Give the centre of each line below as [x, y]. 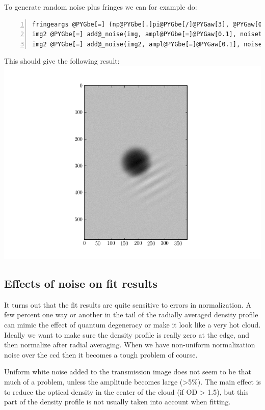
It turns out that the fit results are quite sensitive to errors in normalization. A [128, 304]
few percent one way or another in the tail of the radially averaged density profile [131, 315]
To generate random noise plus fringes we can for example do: [101, 7]
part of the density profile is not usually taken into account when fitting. [117, 402]
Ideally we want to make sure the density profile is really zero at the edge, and [127, 334]
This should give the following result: [62, 61]
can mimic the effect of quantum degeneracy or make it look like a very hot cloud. [132, 324]
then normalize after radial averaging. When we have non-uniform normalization [130, 345]
